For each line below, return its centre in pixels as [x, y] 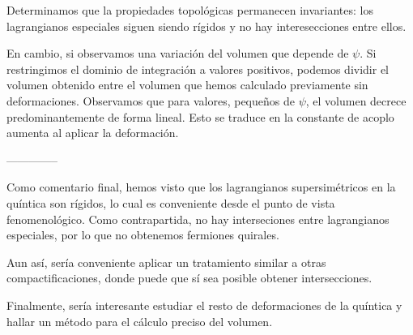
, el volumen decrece [356, 100]
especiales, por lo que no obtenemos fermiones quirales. [143, 235]
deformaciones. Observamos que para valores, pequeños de [151, 100]
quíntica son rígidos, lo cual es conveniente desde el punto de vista [171, 202]
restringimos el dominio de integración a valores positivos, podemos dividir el [198, 69]
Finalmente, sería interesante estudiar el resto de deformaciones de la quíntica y [204, 305]
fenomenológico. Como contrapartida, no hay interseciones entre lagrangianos [198, 219]
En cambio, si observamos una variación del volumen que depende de [178, 53]
